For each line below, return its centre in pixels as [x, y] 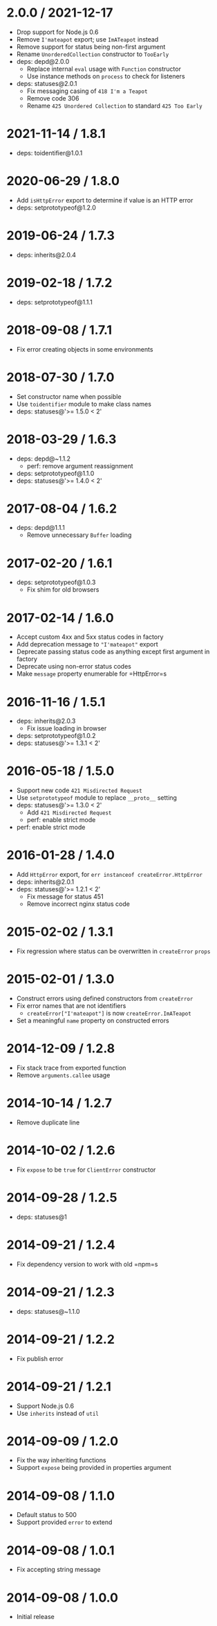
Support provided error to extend [64, 1522]
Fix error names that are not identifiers [71, 1006]
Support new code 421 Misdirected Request [79, 790]
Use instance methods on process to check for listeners [106, 76]
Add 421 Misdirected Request [69, 812]
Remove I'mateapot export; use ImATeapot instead [87, 39]
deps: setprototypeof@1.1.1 [54, 302]
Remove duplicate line [48, 1122]
